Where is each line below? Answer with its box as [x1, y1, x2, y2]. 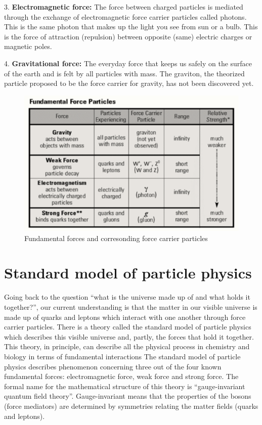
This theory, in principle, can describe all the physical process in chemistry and [4, 341, 250, 352]
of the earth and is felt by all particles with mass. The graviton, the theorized [4, 68, 245, 78]
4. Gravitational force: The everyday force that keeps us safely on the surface [4, 58, 252, 68]
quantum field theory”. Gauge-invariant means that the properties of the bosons [4, 391, 251, 401]
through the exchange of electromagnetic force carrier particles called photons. [4, 11, 247, 22]
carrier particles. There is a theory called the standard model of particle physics [4, 321, 251, 332]
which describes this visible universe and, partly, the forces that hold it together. [4, 331, 254, 342]
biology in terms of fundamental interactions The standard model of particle [4, 351, 241, 361]
